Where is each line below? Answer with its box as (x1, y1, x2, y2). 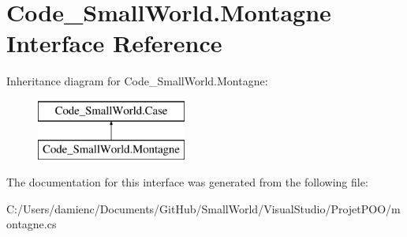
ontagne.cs (6, 216, 57, 232)
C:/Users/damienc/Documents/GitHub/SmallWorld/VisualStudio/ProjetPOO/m (6, 200, 401, 216)
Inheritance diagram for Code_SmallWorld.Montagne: (6, 73, 268, 89)
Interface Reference (6, 27, 222, 59)
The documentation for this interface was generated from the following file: (6, 174, 368, 190)
